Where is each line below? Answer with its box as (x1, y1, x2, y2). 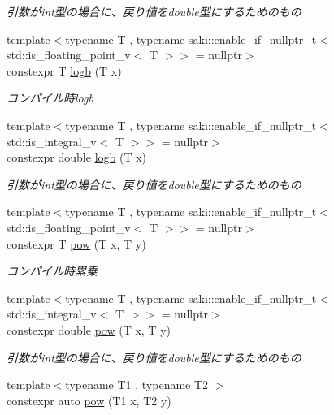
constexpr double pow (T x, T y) (7, 321, 171, 338)
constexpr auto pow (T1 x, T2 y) (7, 391, 171, 409)
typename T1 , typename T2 (65, 376, 209, 393)
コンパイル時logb (7, 89, 93, 106)
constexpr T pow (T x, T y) (7, 235, 146, 252)
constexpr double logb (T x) (7, 149, 147, 166)
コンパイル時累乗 (7, 262, 98, 279)
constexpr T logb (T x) (7, 62, 122, 79)
